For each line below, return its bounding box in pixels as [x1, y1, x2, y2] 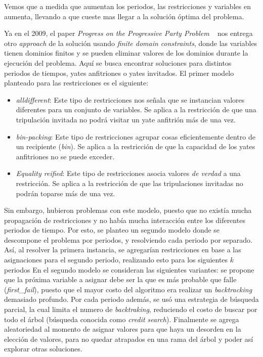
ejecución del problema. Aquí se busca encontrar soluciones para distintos [4, 57, 232, 68]
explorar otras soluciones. [4, 343, 82, 354]
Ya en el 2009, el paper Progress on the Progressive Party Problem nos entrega [4, 28, 253, 38]
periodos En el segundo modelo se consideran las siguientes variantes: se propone [4, 264, 254, 275]
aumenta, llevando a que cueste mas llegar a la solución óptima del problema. [4, 11, 244, 21]
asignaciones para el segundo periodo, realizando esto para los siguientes [4, 254, 228, 265]
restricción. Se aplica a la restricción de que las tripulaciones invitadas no [16, 177, 243, 188]
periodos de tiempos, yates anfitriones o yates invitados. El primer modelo [4, 67, 234, 78]
